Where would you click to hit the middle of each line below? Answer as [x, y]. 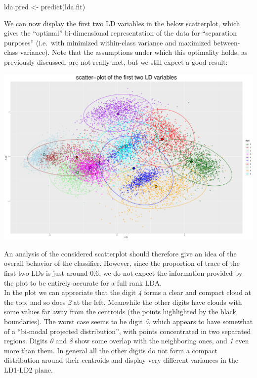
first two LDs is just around [46, 273]
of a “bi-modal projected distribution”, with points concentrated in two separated [128, 331]
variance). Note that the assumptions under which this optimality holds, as [134, 52]
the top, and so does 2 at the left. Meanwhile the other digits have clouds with [123, 302]
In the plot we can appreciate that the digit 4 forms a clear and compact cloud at [128, 292]
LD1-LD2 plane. [28, 369]
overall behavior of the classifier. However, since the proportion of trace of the [122, 263]
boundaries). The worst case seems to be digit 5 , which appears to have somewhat [128, 321]
